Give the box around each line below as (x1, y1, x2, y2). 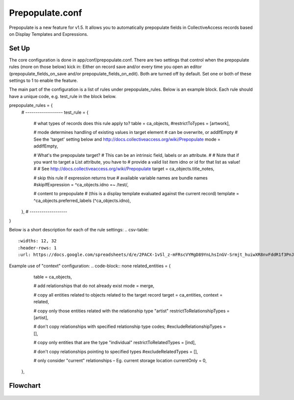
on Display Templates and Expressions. (9, 31, 88, 37)
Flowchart (9, 381, 41, 390)
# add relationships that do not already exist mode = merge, (33, 283, 154, 289)
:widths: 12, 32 (18, 238, 57, 244)
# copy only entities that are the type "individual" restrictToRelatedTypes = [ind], (33, 340, 196, 346)
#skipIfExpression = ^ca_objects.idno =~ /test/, (33, 182, 129, 188)
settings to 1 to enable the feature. (9, 77, 78, 83)
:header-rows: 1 (18, 245, 57, 250)
